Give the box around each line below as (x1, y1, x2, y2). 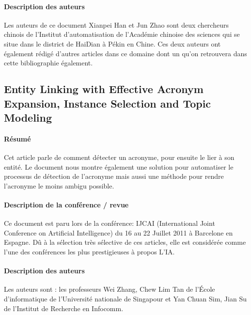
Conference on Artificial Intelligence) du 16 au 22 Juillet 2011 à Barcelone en (4, 227, 233, 237)
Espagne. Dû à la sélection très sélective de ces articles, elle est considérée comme (4, 237, 246, 247)
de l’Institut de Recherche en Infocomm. (4, 303, 124, 313)
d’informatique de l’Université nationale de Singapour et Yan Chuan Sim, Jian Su (4, 294, 247, 304)
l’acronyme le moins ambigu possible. (4, 180, 114, 190)
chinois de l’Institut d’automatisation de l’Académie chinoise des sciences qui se (4, 29, 240, 39)
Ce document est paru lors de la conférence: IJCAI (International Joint (4, 218, 215, 228)
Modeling (4, 110, 52, 125)
